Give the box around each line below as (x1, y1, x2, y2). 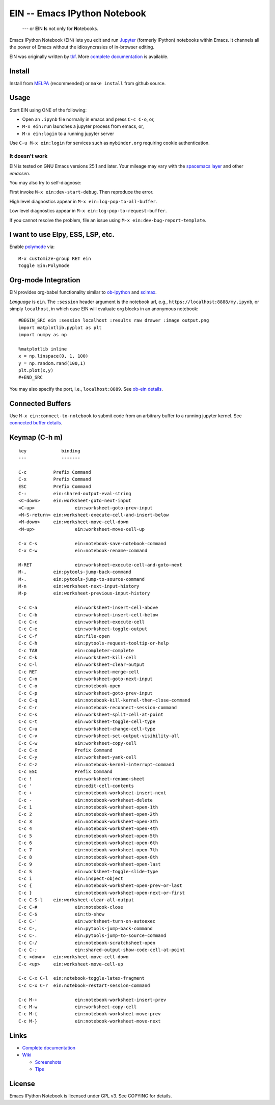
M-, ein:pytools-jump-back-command (18, 569, 132, 575)
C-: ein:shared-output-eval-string (18, 491, 132, 496)
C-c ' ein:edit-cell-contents (18, 783, 134, 789)
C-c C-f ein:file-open (18, 633, 110, 639)
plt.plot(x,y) (18, 367, 53, 373)
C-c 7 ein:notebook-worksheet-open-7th (18, 847, 158, 853)
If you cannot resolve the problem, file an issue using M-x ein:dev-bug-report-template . (9, 217, 206, 223)
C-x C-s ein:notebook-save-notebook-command (18, 541, 167, 546)
